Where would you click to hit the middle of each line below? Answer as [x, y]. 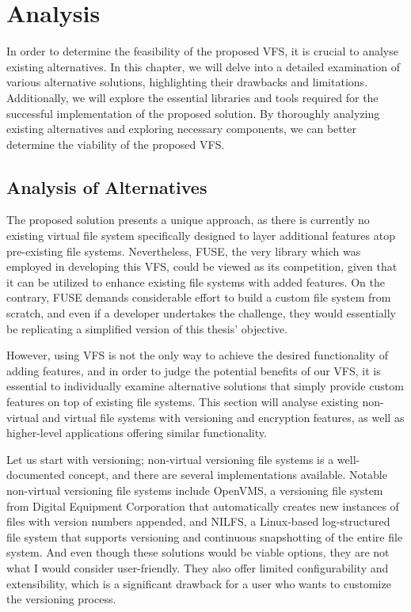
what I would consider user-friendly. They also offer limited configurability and [198, 567]
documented [36, 475]
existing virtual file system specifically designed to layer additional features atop [201, 236]
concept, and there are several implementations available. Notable [228, 475]
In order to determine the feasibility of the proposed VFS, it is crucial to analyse [202, 51]
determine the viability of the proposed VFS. [116, 144]
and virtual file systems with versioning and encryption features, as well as [223, 417]
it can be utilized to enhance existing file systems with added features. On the [196, 281]
